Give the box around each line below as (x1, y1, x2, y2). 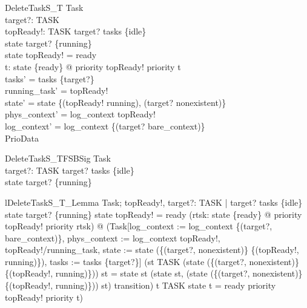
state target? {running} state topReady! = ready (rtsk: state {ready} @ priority (5, 208, 302, 220)
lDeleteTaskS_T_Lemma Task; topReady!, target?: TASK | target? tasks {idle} (5, 195, 303, 208)
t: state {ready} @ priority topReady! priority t (5, 60, 181, 73)
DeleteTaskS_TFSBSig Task (5, 152, 111, 165)
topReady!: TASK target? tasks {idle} (5, 25, 147, 38)
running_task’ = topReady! (5, 84, 108, 97)
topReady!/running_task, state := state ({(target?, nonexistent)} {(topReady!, (5, 243, 299, 256)
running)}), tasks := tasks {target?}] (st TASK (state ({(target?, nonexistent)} (5, 255, 299, 267)
